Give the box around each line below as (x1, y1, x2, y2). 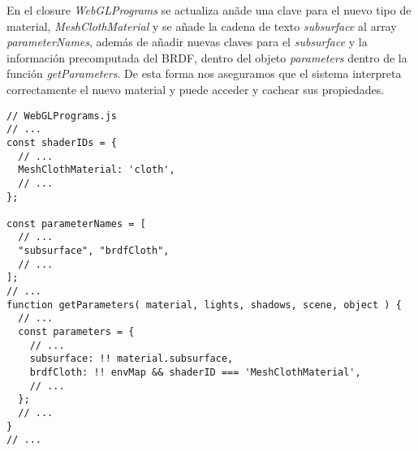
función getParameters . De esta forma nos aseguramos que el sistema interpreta (6, 65, 402, 82)
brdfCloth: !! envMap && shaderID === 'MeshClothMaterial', (29, 367, 361, 379)
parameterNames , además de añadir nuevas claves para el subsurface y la (6, 33, 368, 50)
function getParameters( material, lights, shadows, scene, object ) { (6, 299, 402, 311)
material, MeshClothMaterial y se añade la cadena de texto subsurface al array (6, 17, 397, 34)
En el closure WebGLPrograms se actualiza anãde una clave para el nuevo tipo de (6, 2, 412, 18)
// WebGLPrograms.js (6, 110, 118, 122)
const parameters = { (18, 326, 135, 338)
